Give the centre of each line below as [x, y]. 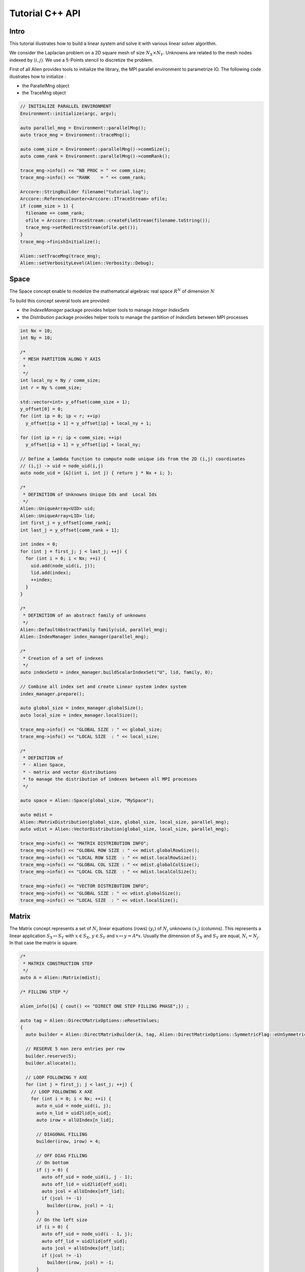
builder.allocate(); [51, 1063]
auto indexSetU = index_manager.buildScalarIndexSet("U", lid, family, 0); [117, 672]
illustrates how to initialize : [38, 76]
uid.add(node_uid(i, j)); [63, 566]
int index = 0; [39, 544]
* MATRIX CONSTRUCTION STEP [58, 963]
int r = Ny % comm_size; [51, 387]
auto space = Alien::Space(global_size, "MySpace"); [87, 801]
